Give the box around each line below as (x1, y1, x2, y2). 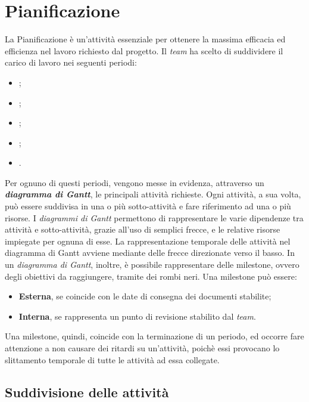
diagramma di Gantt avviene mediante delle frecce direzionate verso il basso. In (5, 246, 295, 259)
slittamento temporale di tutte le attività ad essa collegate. (5, 353, 220, 366)
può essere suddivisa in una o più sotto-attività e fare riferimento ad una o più (5, 200, 291, 212)
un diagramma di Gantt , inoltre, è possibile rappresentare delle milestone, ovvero (5, 258, 299, 271)
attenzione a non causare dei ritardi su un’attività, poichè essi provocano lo (5, 342, 280, 354)
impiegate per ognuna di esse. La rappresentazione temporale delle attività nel (5, 234, 291, 247)
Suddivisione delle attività (5, 382, 169, 401)
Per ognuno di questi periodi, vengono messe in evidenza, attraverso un (5, 176, 264, 188)
